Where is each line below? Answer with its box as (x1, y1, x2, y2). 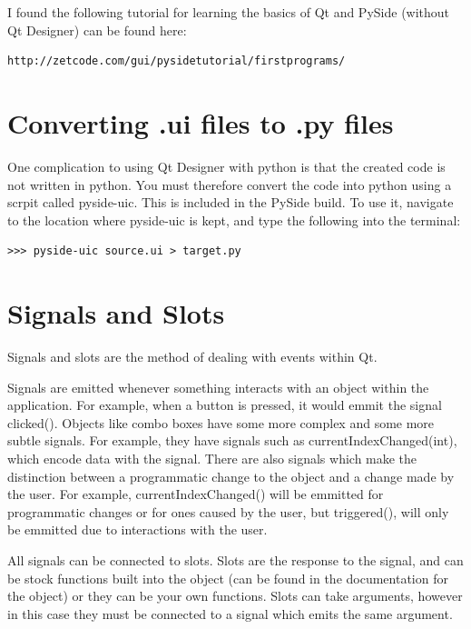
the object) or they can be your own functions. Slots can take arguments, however (7, 586, 463, 605)
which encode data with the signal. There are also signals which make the (7, 448, 417, 467)
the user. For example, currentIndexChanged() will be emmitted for (7, 484, 384, 504)
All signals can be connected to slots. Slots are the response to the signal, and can (7, 550, 464, 569)
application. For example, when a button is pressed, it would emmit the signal (7, 395, 442, 414)
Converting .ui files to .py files (7, 104, 394, 141)
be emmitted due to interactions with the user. (7, 520, 268, 539)
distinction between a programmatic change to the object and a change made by (7, 466, 455, 485)
